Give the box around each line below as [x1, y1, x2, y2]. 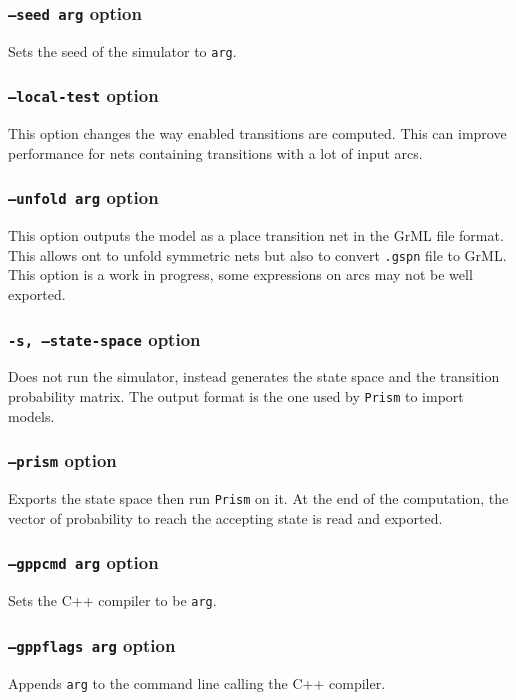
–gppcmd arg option [8, 550, 159, 575]
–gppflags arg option [8, 632, 176, 657]
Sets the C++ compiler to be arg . [8, 590, 217, 611]
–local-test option [8, 83, 159, 108]
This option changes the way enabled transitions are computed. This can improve [8, 123, 507, 144]
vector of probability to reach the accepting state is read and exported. [8, 507, 443, 528]
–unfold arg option [8, 185, 159, 210]
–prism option [8, 448, 117, 473]
